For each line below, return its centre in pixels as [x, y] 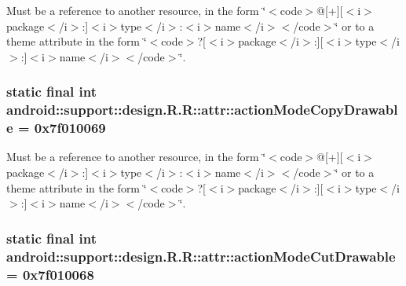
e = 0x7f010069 [56, 128]
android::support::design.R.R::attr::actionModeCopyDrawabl [202, 110]
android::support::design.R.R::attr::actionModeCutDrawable [201, 256]
